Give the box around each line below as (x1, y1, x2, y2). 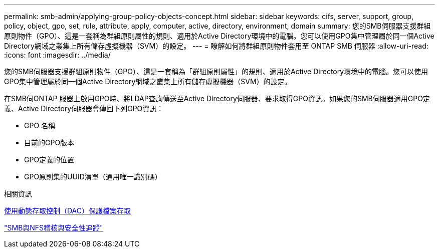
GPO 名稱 (24, 121, 56, 130)
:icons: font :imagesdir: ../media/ (4, 51, 111, 59)
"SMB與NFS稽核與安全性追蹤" (4, 223, 103, 232)
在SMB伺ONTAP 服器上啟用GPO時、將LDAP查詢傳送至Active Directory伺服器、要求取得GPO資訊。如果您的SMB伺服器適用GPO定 (4, 94, 430, 103)
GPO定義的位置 (24, 155, 75, 164)
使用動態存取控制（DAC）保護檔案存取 (4, 206, 131, 215)
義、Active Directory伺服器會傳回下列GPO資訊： (4, 104, 164, 113)
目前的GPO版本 (24, 138, 75, 147)
